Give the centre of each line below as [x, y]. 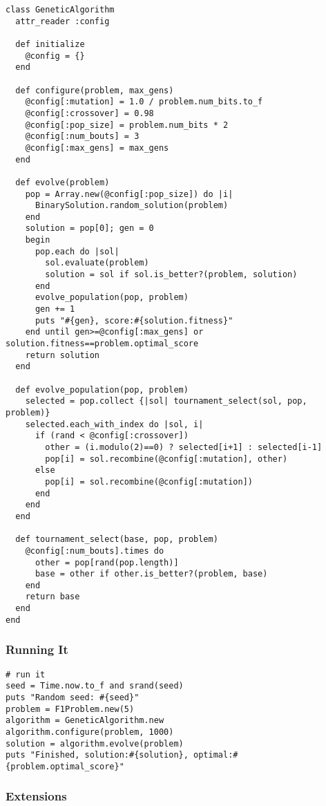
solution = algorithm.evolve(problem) [95, 743]
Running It [37, 649]
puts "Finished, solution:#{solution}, [97, 755]
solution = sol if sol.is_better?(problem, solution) [171, 275]
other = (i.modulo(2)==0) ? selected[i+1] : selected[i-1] [184, 447]
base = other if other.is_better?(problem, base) [151, 574]
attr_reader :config [63, 21]
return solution [63, 355]
